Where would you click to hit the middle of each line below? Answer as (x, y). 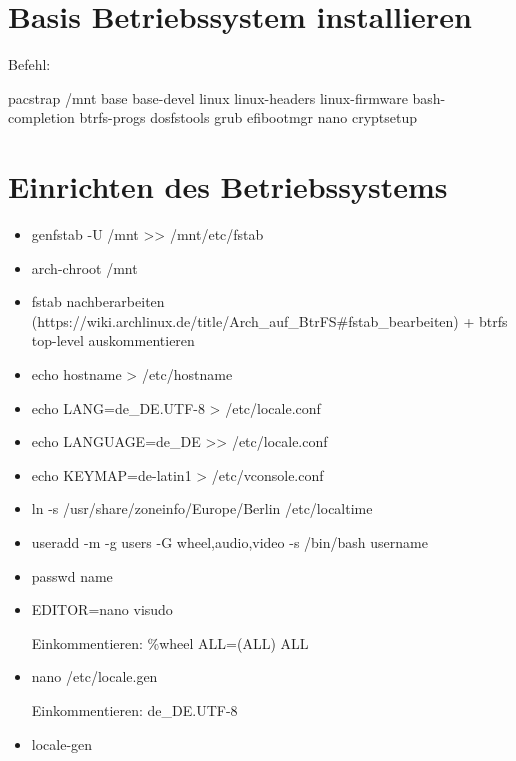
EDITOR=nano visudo (102, 609)
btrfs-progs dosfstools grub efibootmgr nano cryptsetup (248, 117)
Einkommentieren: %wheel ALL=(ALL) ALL (170, 642)
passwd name (72, 575)
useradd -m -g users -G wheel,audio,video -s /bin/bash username (229, 541)
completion (41, 117)
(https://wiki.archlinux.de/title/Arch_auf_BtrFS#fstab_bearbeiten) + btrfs (269, 320)
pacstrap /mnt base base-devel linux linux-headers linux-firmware (208, 97)
